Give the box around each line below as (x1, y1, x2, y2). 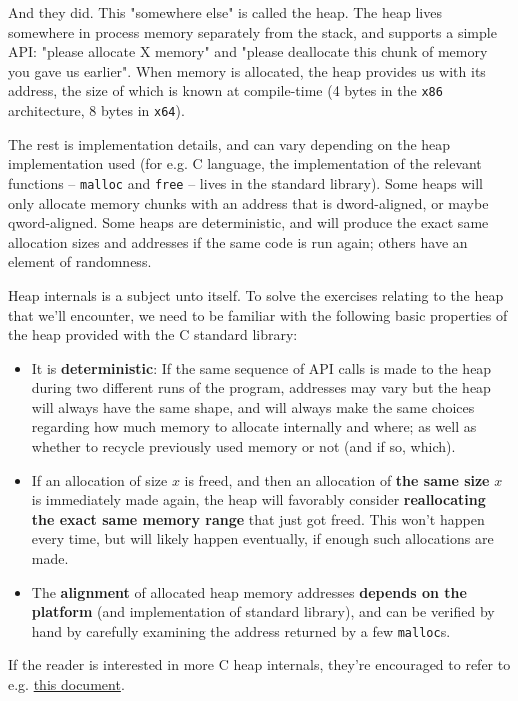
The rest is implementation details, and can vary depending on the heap (8, 133, 451, 154)
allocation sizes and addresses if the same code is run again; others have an (8, 231, 468, 252)
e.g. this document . (8, 674, 125, 695)
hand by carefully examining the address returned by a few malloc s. (31, 620, 451, 641)
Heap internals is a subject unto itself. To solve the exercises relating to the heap (8, 284, 504, 305)
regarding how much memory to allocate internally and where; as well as (31, 416, 477, 437)
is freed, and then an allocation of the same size (184, 469, 490, 490)
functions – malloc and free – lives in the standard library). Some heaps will (8, 172, 483, 193)
